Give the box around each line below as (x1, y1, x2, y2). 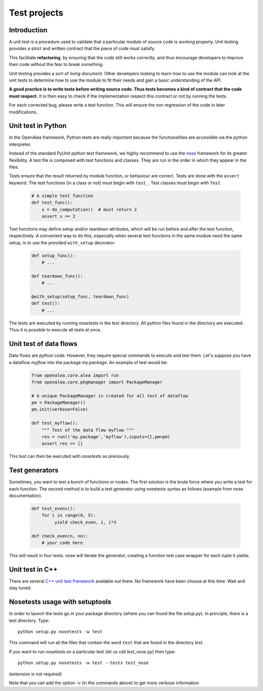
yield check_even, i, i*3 (54, 519, 116, 525)
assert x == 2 (41, 213, 75, 219)
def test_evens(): (31, 506, 75, 512)
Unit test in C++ (9, 565, 58, 574)
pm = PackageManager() (31, 400, 86, 406)
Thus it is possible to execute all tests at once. (9, 327, 102, 333)
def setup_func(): (31, 253, 75, 259)
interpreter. (9, 141, 32, 147)
